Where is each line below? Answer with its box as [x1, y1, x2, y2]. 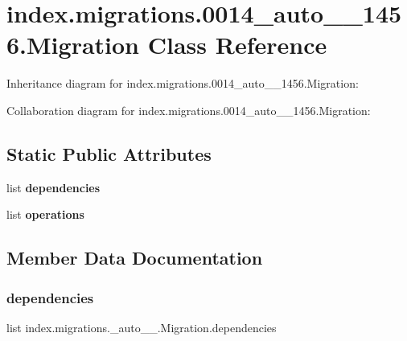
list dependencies [6, 179, 101, 195]
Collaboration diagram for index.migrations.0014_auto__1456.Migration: [6, 101, 371, 118]
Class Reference [147, 28, 327, 61]
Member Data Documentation [6, 245, 263, 270]
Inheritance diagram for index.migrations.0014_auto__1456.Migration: [6, 75, 359, 92]
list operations [6, 206, 84, 223]
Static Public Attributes [6, 141, 212, 166]
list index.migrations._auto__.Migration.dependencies [6, 318, 277, 335]
